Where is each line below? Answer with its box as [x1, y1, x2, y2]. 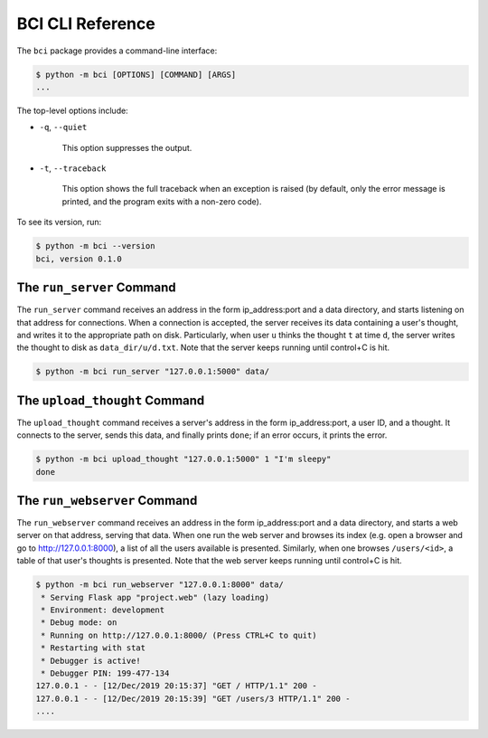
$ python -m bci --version [35, 241, 155, 251]
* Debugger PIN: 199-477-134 [41, 667, 170, 678]
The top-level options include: [16, 105, 128, 116]
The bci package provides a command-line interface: [16, 45, 218, 56]
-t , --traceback [39, 163, 107, 174]
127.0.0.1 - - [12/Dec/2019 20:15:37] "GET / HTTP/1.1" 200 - [35, 681, 317, 691]
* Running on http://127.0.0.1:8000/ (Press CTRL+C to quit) [41, 629, 317, 640]
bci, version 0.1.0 [35, 253, 122, 264]
